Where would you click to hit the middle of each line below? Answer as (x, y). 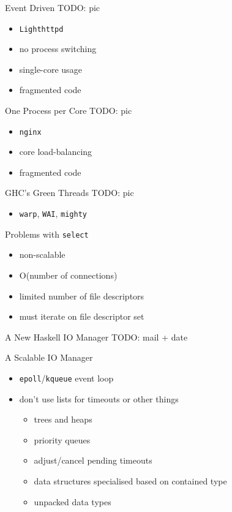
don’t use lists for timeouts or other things (99, 398)
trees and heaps (63, 419)
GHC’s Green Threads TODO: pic (69, 193)
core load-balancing (56, 152)
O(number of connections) (68, 275)
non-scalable (42, 254)
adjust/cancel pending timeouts (93, 460)
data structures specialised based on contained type (130, 480)
